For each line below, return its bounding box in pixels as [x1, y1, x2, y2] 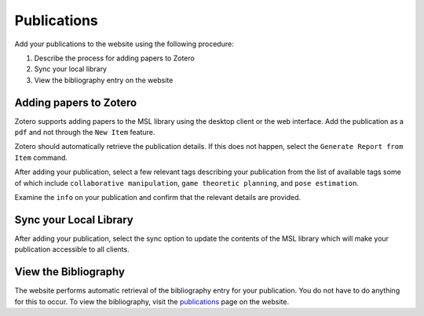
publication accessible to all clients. [14, 245, 130, 254]
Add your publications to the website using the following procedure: [14, 39, 235, 49]
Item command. [14, 153, 68, 162]
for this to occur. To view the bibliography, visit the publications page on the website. [14, 296, 290, 306]
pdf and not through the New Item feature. [14, 128, 155, 137]
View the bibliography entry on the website [34, 75, 174, 85]
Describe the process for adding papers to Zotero [34, 53, 196, 63]
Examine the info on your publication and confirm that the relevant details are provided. [14, 192, 302, 202]
